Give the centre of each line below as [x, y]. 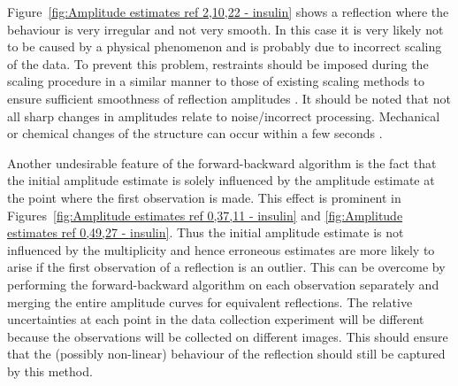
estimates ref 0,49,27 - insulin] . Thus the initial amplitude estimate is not [206, 232]
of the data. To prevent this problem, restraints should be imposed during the [218, 63]
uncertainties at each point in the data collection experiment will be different [216, 319]
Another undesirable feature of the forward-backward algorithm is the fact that [222, 162]
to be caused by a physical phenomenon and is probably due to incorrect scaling [225, 46]
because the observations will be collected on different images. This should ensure [228, 336]
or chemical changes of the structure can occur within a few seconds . [195, 133]
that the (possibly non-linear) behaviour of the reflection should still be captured [226, 354]
